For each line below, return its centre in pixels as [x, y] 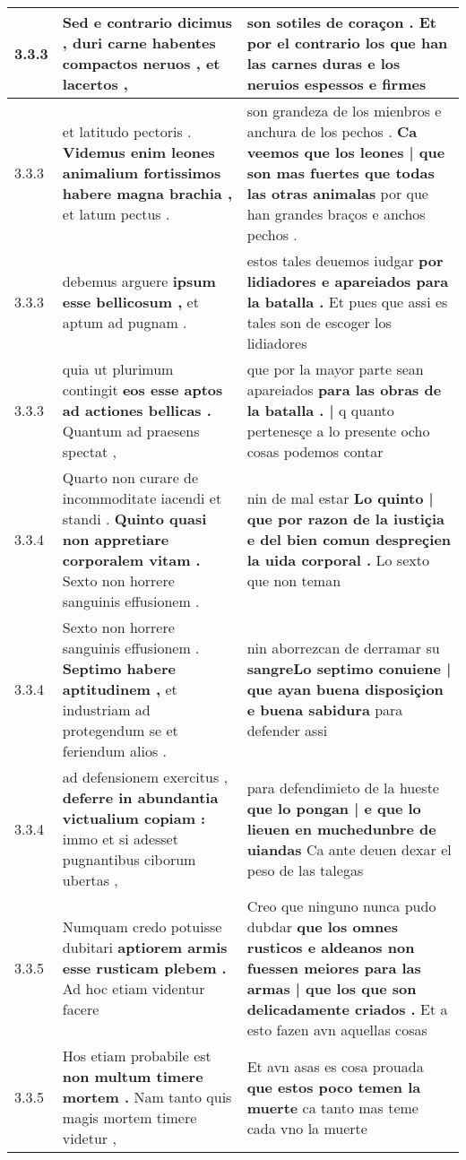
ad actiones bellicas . [137, 410]
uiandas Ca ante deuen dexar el [349, 849]
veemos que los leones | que [346, 152]
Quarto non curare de [130, 477]
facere [81, 1009]
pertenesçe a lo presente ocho [338, 431]
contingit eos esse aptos [142, 390]
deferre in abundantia [140, 797]
